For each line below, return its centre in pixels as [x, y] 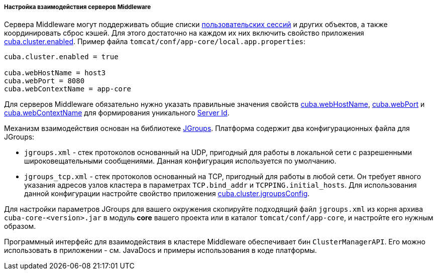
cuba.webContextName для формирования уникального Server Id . [117, 113]
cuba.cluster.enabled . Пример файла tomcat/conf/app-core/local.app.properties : [155, 42]
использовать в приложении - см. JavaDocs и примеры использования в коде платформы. [160, 250]
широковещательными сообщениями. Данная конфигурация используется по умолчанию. [180, 161]
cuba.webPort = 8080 [44, 81]
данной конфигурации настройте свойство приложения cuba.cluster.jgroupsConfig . [167, 194]
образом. [20, 226]
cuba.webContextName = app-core [68, 89]
